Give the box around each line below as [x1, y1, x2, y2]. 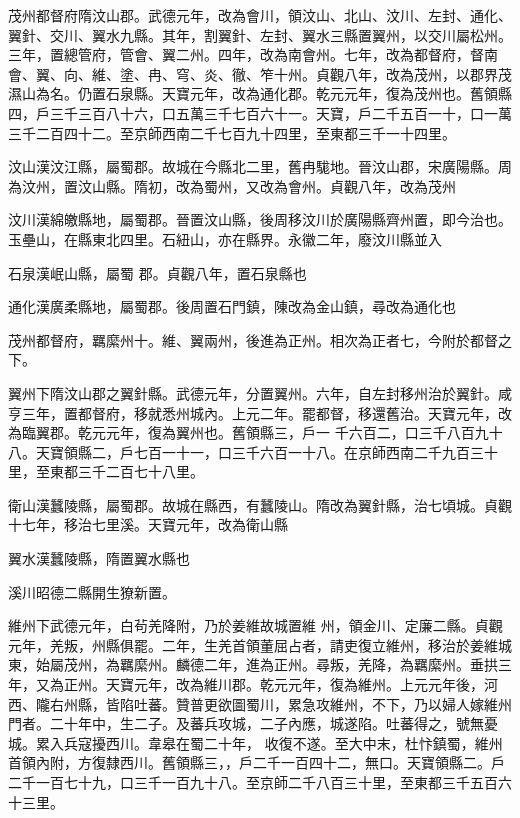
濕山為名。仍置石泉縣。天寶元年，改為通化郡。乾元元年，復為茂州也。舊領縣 [8, 83, 512, 104]
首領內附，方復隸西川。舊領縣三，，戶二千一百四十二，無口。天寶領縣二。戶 [8, 752, 505, 773]
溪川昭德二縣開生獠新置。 [8, 581, 176, 602]
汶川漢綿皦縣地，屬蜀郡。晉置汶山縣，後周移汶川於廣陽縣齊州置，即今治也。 [8, 209, 512, 230]
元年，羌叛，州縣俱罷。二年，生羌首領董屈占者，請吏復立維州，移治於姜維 [8, 634, 498, 655]
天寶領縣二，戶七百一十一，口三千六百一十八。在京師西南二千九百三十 [35, 441, 498, 462]
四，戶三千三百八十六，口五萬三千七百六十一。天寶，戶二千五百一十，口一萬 [8, 102, 512, 123]
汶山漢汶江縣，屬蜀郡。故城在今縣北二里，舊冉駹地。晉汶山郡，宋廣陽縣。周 [8, 156, 512, 177]
